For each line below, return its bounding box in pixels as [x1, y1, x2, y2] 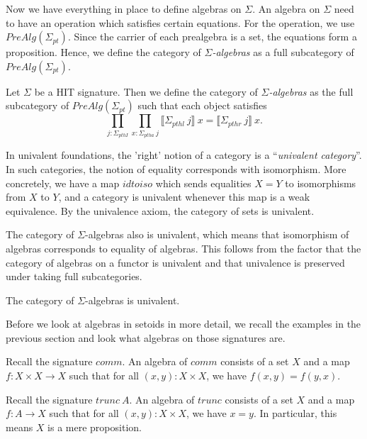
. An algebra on [252, 1, 320, 16]
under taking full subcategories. [6, 269, 142, 284]
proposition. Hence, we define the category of [6, 45, 201, 60]
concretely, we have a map [6, 175, 120, 190]
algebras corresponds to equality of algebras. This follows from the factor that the [6, 240, 361, 255]
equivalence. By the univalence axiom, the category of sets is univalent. [6, 203, 315, 218]
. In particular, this [253, 406, 337, 421]
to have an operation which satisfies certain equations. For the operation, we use [6, 15, 355, 30]
